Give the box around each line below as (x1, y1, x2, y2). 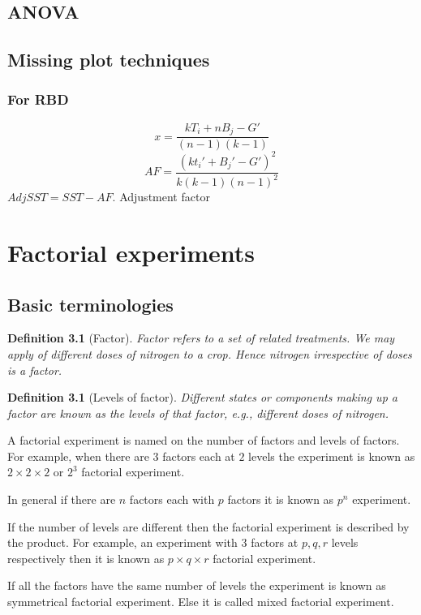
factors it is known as (227, 491, 334, 508)
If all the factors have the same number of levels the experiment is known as (7, 577, 386, 594)
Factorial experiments (7, 235, 255, 269)
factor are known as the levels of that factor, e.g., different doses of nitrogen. (7, 404, 389, 421)
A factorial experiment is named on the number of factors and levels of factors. (7, 432, 400, 449)
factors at (251, 534, 299, 551)
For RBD (7, 89, 69, 110)
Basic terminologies (7, 291, 174, 316)
